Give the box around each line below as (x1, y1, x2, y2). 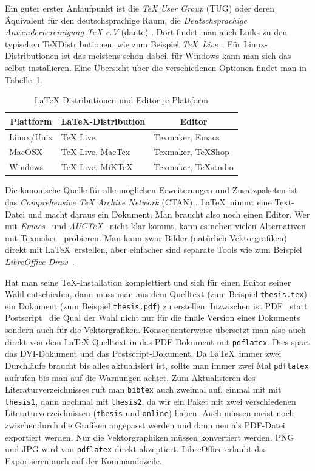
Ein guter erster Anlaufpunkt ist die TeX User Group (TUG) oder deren (5, 2, 274, 14)
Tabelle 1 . (5, 73, 43, 86)
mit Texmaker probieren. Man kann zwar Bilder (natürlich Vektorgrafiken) (5, 231, 287, 244)
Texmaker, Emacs (154, 130, 220, 143)
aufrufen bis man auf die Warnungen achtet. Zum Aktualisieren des (5, 371, 256, 383)
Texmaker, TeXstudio (154, 160, 234, 173)
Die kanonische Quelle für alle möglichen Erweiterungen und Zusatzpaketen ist (5, 184, 298, 196)
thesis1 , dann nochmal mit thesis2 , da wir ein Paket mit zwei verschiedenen (5, 394, 296, 407)
